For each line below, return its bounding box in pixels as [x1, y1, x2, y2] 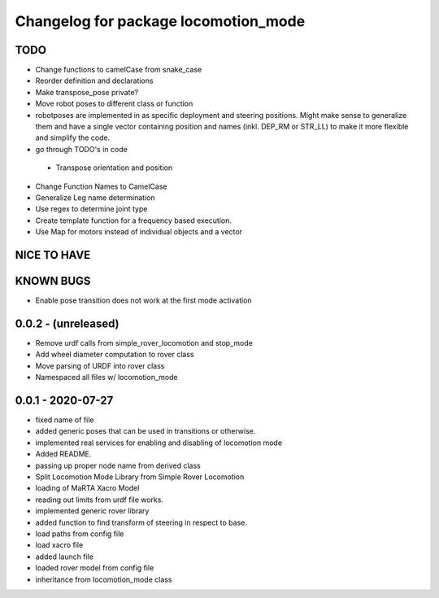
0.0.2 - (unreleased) [15, 316, 120, 330]
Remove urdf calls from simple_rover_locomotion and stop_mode [35, 338, 254, 347]
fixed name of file [35, 415, 94, 425]
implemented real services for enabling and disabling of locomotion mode [35, 438, 283, 447]
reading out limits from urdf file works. [35, 495, 164, 504]
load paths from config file [35, 529, 124, 539]
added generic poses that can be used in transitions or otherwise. [35, 426, 256, 436]
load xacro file [35, 540, 84, 550]
